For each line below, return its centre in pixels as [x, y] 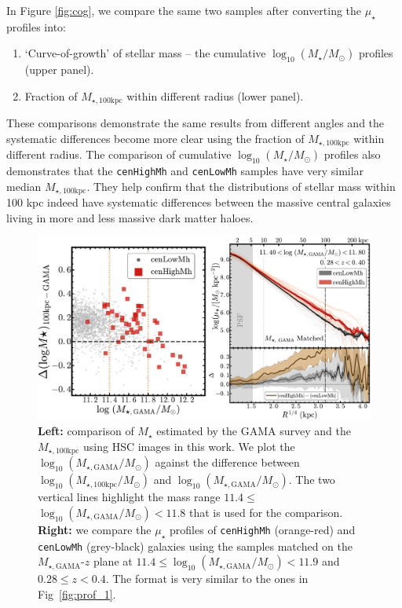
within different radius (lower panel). [215, 95]
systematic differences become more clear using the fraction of [155, 138]
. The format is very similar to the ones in [207, 579]
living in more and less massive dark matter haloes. [130, 217]
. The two [312, 480]
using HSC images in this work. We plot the [189, 446]
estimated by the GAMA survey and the [254, 431]
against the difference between [227, 462]
